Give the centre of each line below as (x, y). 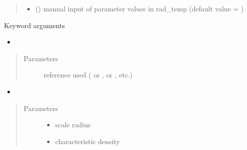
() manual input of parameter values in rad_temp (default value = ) (140, 8)
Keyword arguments (34, 25)
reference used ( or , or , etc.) (88, 75)
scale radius (73, 125)
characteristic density (88, 141)
